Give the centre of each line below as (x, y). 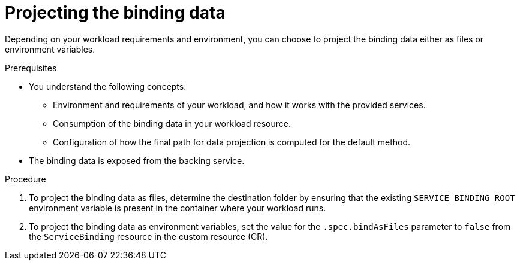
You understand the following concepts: (108, 86)
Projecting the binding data (115, 13)
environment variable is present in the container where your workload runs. (178, 208)
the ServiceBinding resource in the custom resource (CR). (148, 236)
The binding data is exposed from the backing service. (137, 160)
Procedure (25, 179)
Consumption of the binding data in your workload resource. (172, 123)
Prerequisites (31, 68)
